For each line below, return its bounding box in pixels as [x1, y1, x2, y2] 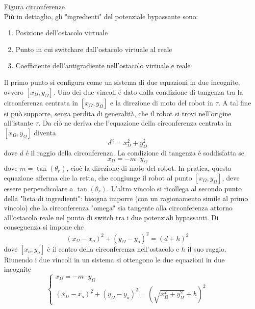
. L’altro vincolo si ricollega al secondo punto [106, 183, 242, 194]
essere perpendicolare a [4, 183, 74, 194]
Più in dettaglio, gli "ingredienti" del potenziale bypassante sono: [4, 11, 198, 21]
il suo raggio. [187, 243, 227, 254]
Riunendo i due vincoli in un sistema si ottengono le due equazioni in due [4, 254, 225, 264]
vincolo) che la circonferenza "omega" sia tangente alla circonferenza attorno [4, 203, 233, 213]
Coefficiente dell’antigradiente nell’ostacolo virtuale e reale [15, 60, 191, 71]
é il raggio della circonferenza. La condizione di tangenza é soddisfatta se [25, 148, 245, 158]
